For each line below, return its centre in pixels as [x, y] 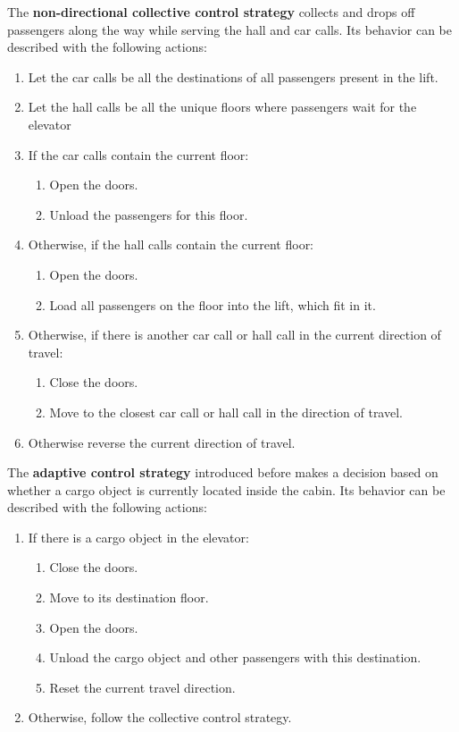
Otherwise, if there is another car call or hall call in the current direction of [234, 335]
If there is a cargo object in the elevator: [138, 537]
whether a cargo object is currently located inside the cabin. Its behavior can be [226, 489]
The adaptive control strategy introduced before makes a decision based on [223, 472]
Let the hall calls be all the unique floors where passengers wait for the [222, 107]
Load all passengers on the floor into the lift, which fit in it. [213, 304]
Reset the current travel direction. [142, 687]
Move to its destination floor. [129, 597]
